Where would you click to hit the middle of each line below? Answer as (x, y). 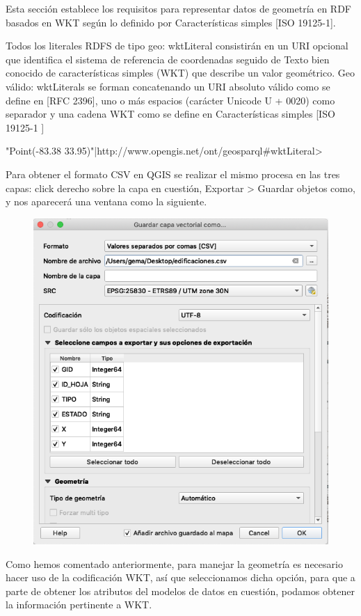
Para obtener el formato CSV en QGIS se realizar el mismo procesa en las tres (173, 174)
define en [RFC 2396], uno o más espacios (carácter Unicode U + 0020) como (170, 100)
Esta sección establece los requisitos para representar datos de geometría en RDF (178, 8)
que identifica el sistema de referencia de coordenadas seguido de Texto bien (168, 59)
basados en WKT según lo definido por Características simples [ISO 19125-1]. (171, 22)
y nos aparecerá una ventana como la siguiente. (106, 202)
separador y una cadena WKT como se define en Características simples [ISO (170, 114)
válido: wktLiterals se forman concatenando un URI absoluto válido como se (168, 86)
